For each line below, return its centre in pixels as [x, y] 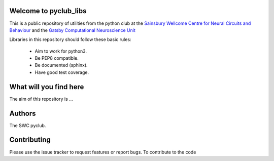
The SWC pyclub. [28, 125]
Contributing [30, 140]
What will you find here [47, 87]
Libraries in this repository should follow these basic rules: [70, 39]
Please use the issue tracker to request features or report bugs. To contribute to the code [103, 152]
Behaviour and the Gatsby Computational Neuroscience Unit [72, 30]
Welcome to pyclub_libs [48, 11]
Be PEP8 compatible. [57, 58]
